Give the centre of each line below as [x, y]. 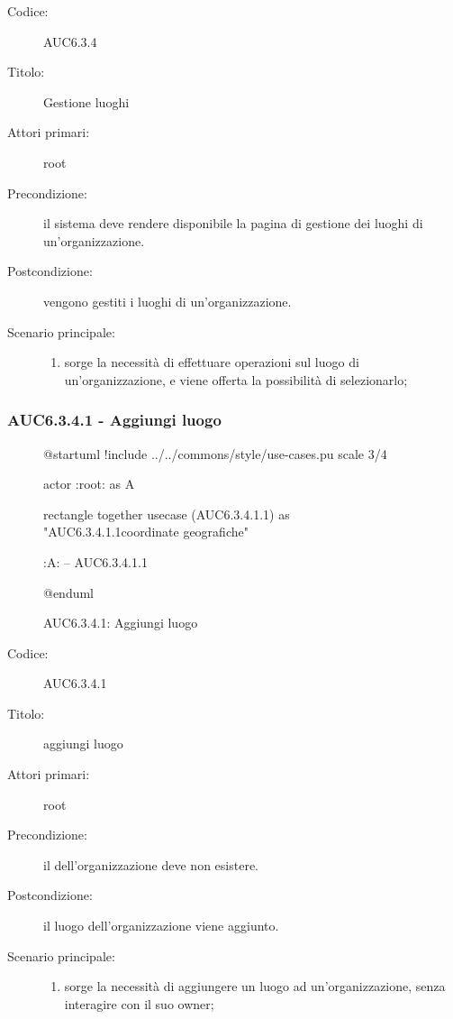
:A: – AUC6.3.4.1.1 [95, 561]
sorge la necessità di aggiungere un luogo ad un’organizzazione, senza [255, 986]
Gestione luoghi [86, 101]
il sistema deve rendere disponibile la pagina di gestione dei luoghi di [233, 223]
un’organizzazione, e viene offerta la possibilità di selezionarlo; [236, 379]
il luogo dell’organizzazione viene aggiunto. [161, 926]
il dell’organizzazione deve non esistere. [151, 864]
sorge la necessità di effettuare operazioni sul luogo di [212, 362]
